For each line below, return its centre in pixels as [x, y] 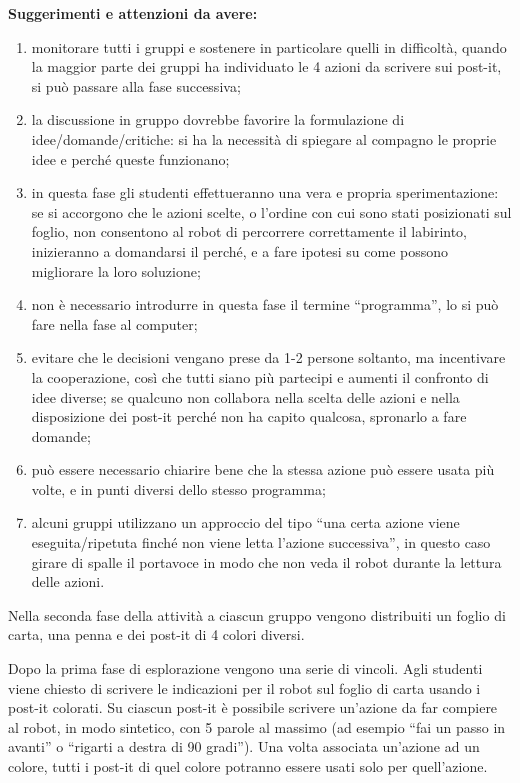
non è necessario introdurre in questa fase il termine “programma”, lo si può [265, 304]
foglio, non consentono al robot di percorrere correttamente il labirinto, [249, 231]
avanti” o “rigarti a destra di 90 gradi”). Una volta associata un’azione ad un [244, 746]
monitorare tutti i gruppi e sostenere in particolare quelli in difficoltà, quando [269, 46]
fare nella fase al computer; [114, 323]
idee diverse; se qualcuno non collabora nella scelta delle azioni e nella [245, 396]
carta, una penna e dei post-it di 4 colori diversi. [156, 634]
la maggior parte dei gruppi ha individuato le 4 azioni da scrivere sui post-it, [266, 66]
